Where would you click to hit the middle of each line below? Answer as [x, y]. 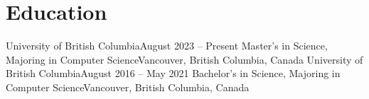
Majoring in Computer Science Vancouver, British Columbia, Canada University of [184, 59]
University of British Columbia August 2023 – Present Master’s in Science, [167, 46]
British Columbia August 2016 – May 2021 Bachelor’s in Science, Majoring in [173, 73]
